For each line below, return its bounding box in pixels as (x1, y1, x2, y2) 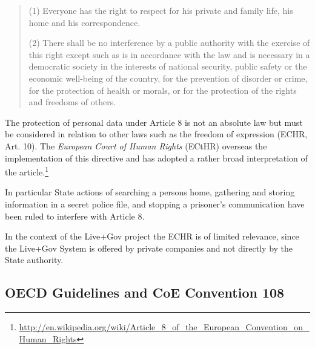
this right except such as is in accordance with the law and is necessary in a (28, 48, 310, 60)
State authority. (5, 253, 64, 266)
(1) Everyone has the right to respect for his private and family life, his (28, 4, 293, 16)
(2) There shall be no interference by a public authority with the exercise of (28, 36, 310, 49)
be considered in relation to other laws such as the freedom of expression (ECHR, (5, 128, 308, 140)
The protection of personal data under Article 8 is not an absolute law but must (5, 116, 303, 128)
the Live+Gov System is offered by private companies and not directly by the (5, 241, 293, 254)
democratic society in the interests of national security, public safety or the (28, 60, 307, 73)
